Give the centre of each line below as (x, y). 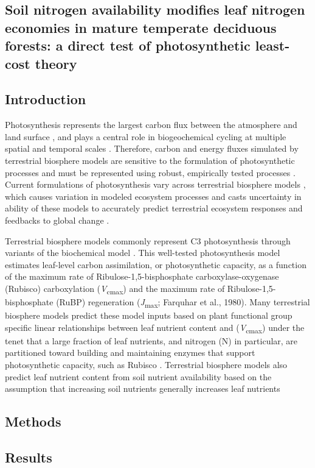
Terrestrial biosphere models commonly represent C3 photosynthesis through (148, 240)
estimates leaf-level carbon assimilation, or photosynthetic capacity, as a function (156, 264)
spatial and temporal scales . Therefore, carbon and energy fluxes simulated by (152, 148)
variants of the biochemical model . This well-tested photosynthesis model (143, 253)
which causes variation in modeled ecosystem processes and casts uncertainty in (153, 196)
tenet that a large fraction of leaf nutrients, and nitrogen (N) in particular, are (151, 340)
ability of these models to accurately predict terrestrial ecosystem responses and (154, 208)
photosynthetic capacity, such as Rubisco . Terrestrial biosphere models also (146, 365)
